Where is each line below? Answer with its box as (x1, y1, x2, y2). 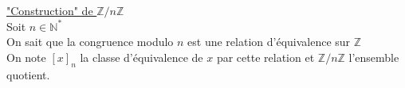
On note (6, 48, 46, 65)
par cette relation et (216, 48, 315, 65)
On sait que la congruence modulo (6, 33, 174, 50)
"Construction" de (6, 2, 93, 18)
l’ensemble (348, 48, 399, 65)
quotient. (6, 66, 50, 82)
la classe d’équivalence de (80, 48, 203, 65)
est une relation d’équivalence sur (187, 33, 351, 50)
